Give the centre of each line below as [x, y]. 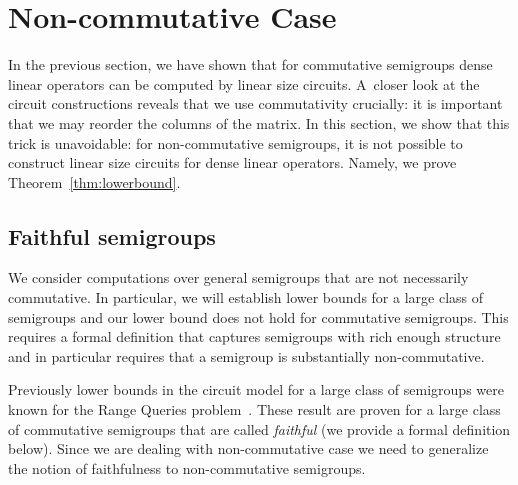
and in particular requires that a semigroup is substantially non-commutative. [246, 355]
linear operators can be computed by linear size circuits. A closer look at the [244, 83]
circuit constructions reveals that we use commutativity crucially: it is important [255, 103]
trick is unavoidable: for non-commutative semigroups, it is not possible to [235, 142]
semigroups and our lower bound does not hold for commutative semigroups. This [258, 316]
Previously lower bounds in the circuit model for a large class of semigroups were [256, 389]
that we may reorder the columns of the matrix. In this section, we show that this [259, 122]
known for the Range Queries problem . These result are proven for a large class [254, 409]
